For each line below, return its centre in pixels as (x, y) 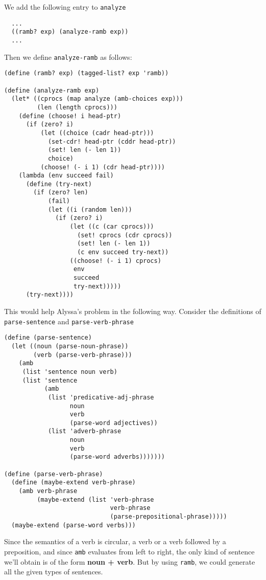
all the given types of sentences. (54, 572)
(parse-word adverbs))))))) (117, 457)
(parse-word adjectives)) (114, 423)
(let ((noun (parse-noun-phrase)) (70, 346)
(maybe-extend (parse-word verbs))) (74, 525)
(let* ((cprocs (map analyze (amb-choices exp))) (97, 99)
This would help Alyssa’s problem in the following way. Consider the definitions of (133, 311)
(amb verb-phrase (48, 491)
